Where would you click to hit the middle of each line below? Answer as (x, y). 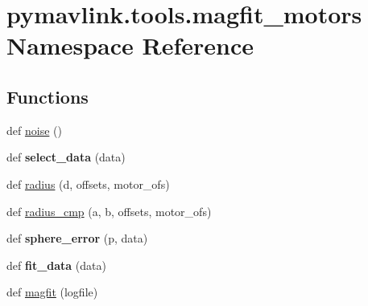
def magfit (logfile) (52, 292)
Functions (48, 96)
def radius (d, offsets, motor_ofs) (88, 184)
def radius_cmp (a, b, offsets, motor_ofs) (109, 211)
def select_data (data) (66, 157)
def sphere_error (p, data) (77, 238)
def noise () (34, 130)
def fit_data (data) (56, 265)
